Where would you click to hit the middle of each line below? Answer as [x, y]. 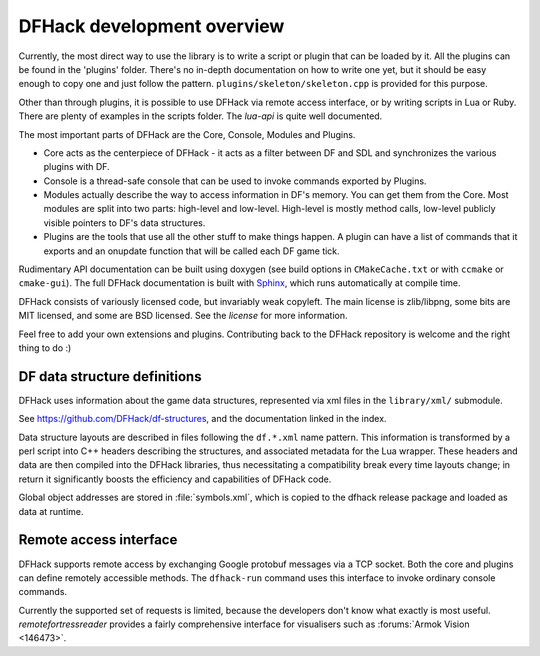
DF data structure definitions [110, 376]
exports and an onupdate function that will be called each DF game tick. [191, 251]
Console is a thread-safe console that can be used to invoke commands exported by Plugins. [235, 181]
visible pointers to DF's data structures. [124, 222]
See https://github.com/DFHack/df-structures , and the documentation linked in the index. [202, 419]
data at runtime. [51, 511]
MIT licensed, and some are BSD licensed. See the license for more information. [183, 316]
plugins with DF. [76, 167]
